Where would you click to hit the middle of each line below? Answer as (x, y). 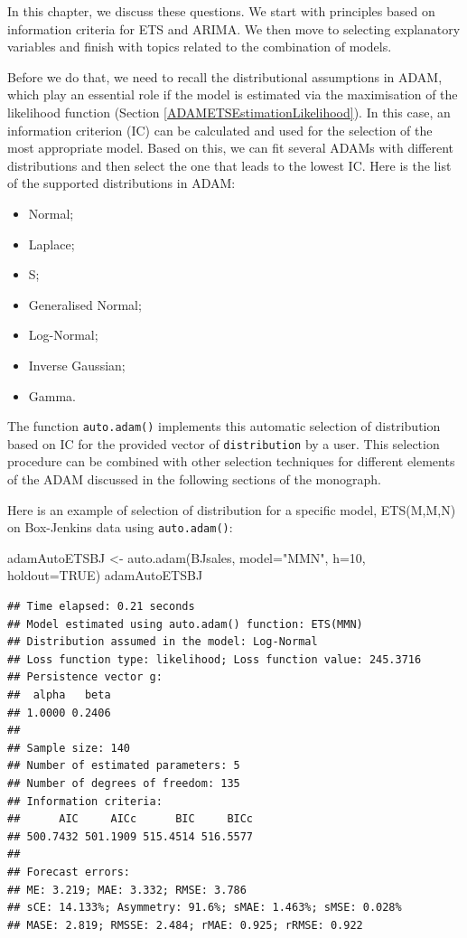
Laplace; (51, 244)
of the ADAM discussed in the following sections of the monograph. (195, 479)
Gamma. (52, 395)
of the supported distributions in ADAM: (121, 183)
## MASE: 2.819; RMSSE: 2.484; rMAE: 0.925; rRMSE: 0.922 (185, 925)
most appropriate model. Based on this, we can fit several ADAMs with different (231, 148)
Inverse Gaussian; (77, 365)
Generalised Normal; (85, 304)
